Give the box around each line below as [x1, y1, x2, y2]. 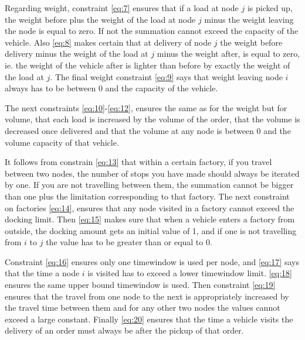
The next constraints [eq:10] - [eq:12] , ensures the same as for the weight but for [5, 101, 287, 114]
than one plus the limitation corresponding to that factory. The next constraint [5, 190, 290, 202]
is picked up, [247, 2, 293, 13]
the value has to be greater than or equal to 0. [46, 236, 212, 248]
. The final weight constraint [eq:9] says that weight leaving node [50, 70, 283, 83]
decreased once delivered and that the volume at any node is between [5, 124, 254, 136]
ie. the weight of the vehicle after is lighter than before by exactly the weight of [5, 59, 290, 71]
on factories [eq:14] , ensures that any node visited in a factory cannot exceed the [5, 201, 294, 214]
